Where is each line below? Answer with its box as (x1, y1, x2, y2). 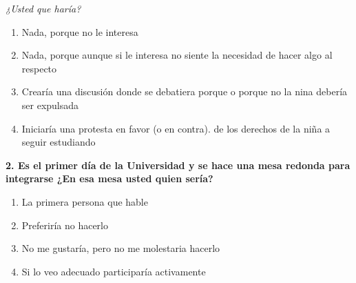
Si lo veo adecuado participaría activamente (21, 264, 206, 278)
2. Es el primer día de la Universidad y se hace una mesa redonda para (6, 157, 350, 172)
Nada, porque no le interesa (21, 24, 138, 39)
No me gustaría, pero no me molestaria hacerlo (21, 241, 220, 255)
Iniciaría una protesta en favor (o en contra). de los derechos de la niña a (21, 121, 331, 135)
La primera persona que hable (21, 194, 148, 208)
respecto (21, 61, 57, 75)
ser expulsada (21, 97, 79, 112)
